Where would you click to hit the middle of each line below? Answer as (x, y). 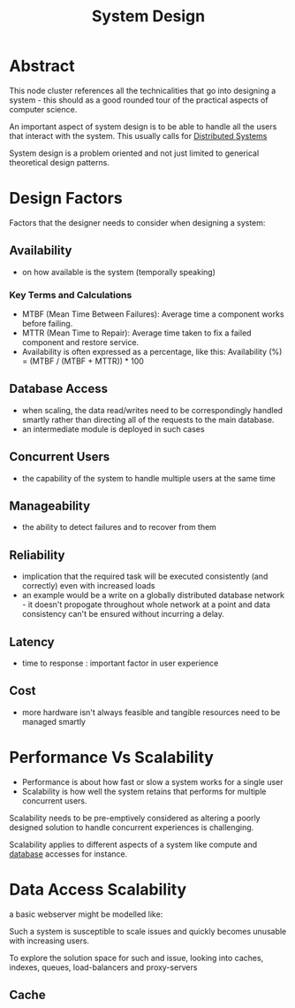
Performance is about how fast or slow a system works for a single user (153, 781)
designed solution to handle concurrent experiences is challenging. (132, 827)
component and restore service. (80, 342)
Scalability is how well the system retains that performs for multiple (144, 791)
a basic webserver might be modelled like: (86, 914)
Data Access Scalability (98, 889)
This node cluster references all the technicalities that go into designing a (143, 90)
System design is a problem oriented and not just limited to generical (134, 153)
